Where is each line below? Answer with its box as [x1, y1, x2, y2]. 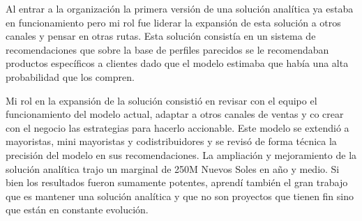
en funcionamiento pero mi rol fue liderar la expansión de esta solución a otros [6, 15, 341, 29]
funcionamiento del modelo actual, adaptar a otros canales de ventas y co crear [6, 107, 344, 121]
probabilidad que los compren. [6, 69, 135, 84]
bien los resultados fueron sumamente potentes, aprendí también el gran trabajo [6, 175, 348, 190]
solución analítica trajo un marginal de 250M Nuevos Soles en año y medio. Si [6, 161, 340, 176]
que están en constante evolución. [6, 202, 149, 217]
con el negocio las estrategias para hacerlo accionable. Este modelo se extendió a [6, 120, 349, 135]
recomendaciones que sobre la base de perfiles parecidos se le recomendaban [6, 42, 329, 56]
